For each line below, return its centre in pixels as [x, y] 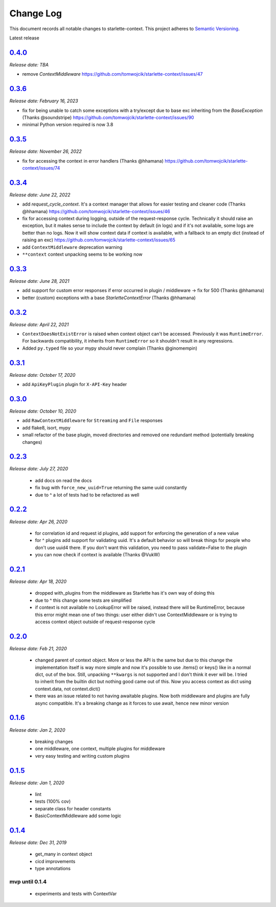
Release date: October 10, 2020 [43, 411]
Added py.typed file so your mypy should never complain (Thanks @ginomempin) [110, 348]
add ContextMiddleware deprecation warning [72, 247]
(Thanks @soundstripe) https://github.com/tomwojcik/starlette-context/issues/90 [108, 117]
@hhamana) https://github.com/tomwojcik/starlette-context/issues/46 [96, 211]
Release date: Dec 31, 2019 [38, 843]
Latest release [24, 38]
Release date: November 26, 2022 [45, 151]
